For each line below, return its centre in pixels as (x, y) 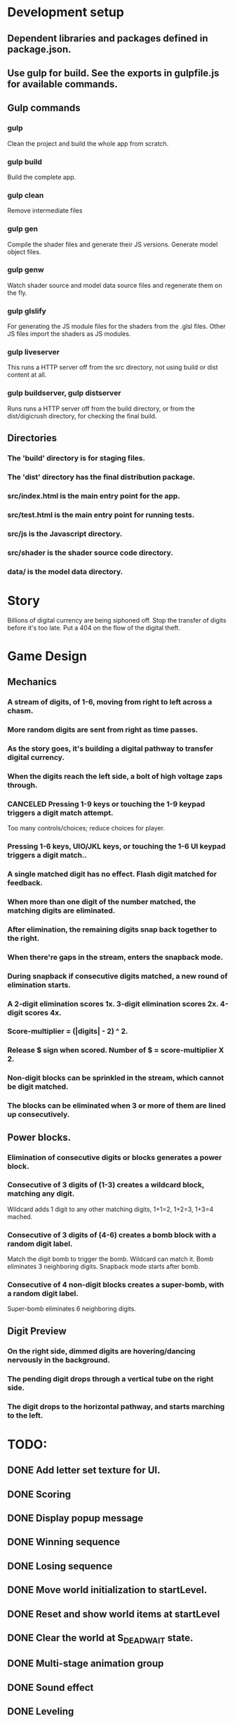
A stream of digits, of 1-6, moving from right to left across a (110, 702)
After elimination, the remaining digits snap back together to (112, 929)
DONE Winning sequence (64, 1542)
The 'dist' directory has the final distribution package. (101, 477)
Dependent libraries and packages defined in (108, 38)
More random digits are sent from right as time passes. (103, 730)
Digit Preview (37, 1331)
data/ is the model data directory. (65, 571)
